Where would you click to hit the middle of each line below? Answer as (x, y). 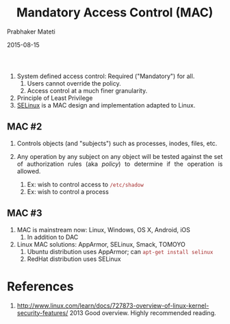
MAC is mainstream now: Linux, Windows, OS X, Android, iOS (104, 229)
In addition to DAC (53, 237)
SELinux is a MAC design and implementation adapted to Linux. (106, 105)
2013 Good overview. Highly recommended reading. (143, 312)
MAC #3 (25, 213)
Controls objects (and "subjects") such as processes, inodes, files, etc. (117, 143)
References (40, 286)
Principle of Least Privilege (55, 98)
